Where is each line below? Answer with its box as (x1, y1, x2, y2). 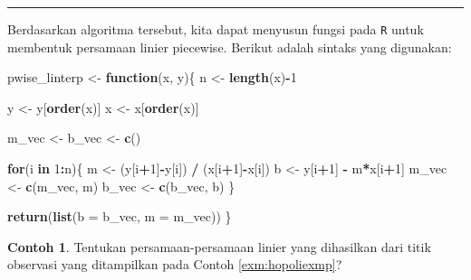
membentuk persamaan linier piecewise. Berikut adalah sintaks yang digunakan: (7, 37, 452, 56)
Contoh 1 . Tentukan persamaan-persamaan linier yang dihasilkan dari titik (7, 237, 431, 256)
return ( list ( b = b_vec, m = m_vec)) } (7, 207, 232, 226)
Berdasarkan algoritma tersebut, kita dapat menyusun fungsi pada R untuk (7, 20, 424, 38)
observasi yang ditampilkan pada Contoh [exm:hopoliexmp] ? (7, 255, 342, 274)
